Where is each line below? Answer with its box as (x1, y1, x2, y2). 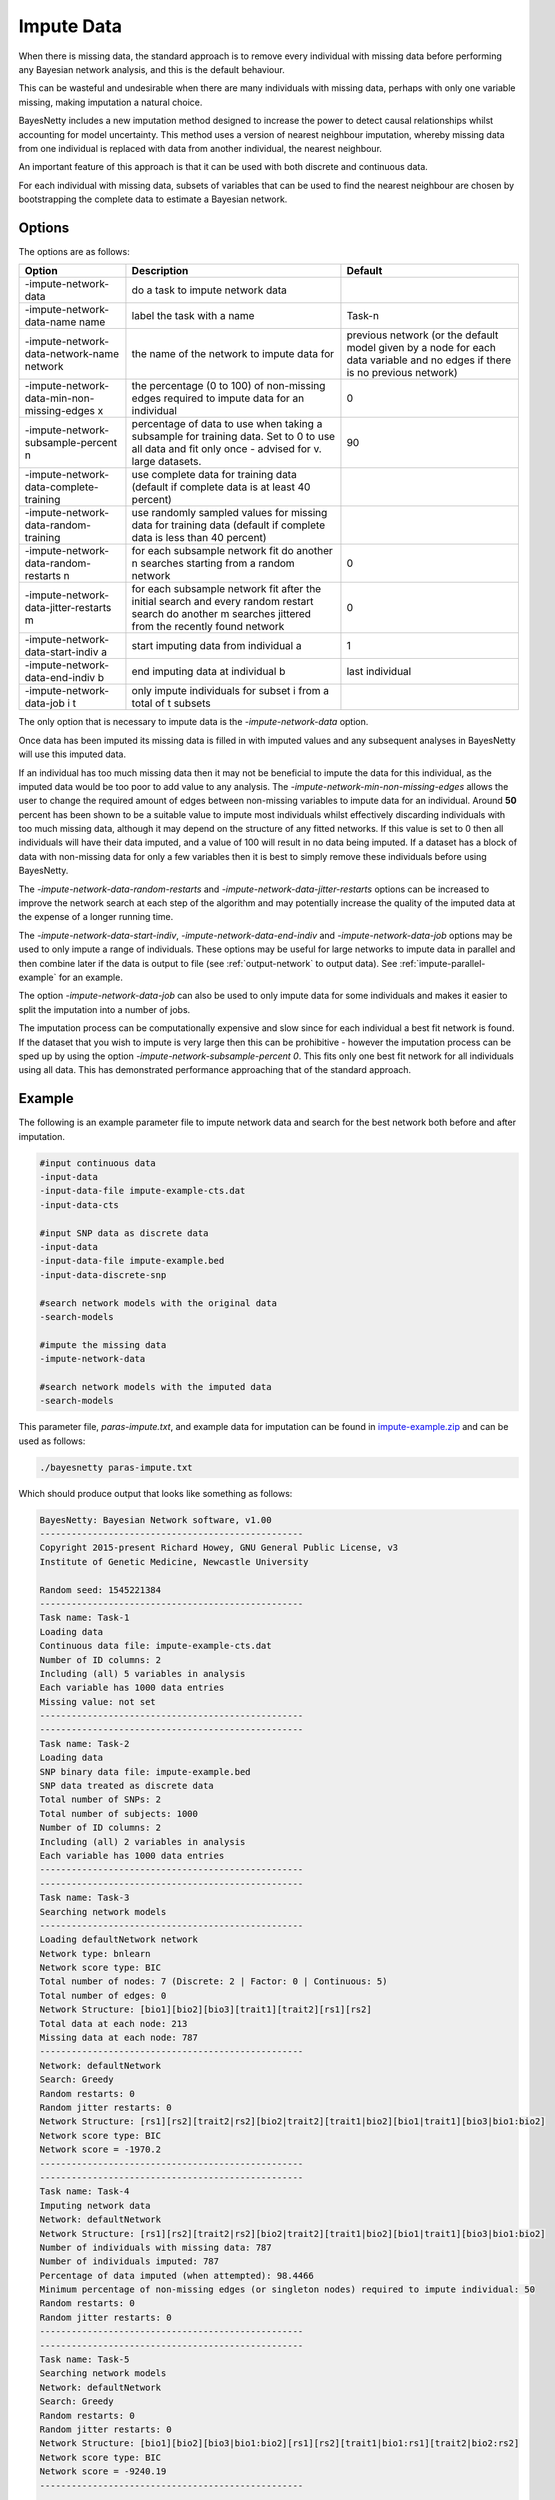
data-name (24, 315, 77, 329)
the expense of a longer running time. (18, 911, 174, 923)
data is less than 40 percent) (131, 531, 267, 545)
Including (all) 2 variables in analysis (39, 1836, 246, 1847)
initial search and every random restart (131, 595, 314, 609)
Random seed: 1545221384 (39, 1584, 162, 1595)
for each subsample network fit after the (131, 582, 322, 596)
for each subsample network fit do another (131, 544, 334, 558)
